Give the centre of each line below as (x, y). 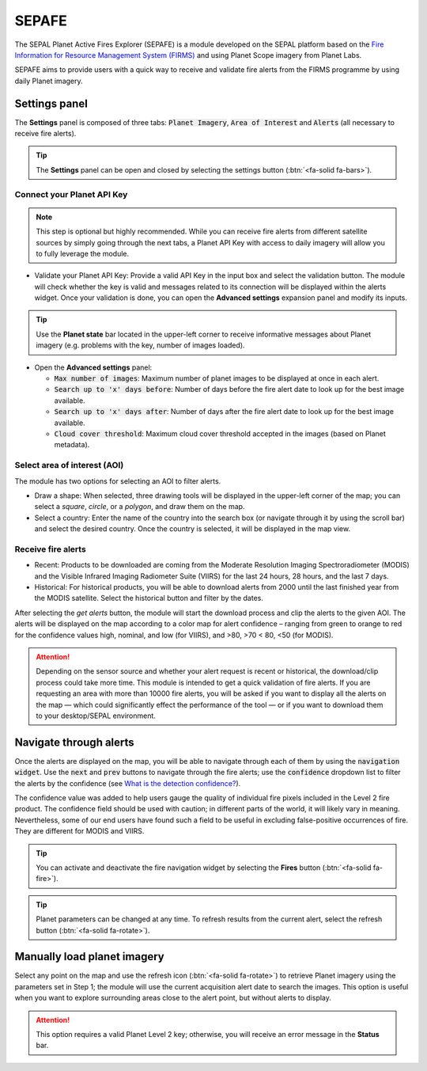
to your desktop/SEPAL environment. (96, 716)
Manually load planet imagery (90, 957)
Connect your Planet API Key (71, 194)
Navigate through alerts (74, 742)
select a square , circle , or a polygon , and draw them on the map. (140, 507)
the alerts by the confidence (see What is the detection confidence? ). (128, 783)
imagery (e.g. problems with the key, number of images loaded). (140, 345)
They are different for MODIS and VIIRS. (79, 831)
